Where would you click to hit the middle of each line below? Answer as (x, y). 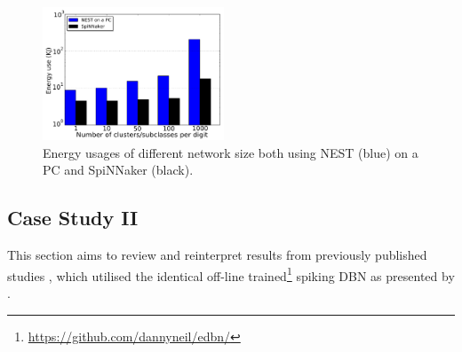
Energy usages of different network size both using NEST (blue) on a (231, 152)
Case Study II (73, 218)
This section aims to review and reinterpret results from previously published (217, 255)
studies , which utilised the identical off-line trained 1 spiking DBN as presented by (231, 274)
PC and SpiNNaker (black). (118, 170)
